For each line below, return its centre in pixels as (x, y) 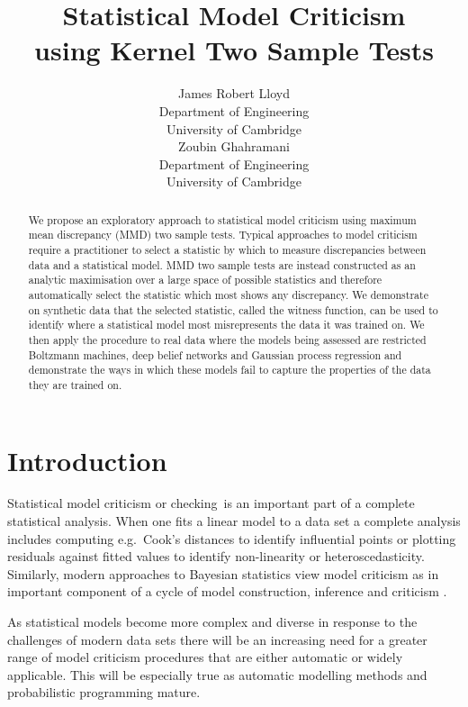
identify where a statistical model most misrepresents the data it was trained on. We (226, 325)
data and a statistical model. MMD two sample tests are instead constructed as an (222, 264)
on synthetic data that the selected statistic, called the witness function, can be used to (233, 309)
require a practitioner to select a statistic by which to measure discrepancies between (227, 249)
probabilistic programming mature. (104, 692)
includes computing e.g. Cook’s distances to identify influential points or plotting (232, 538)
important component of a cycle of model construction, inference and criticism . (227, 591)
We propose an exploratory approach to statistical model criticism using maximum (222, 219)
